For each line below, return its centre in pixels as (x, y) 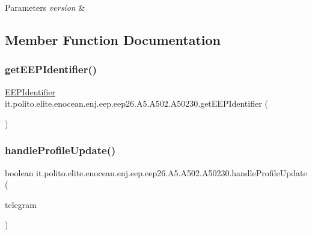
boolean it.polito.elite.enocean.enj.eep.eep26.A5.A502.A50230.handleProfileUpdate (156, 172)
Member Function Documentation (113, 39)
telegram (21, 204)
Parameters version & (45, 7)
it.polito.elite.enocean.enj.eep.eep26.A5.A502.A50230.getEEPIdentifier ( (136, 103)
